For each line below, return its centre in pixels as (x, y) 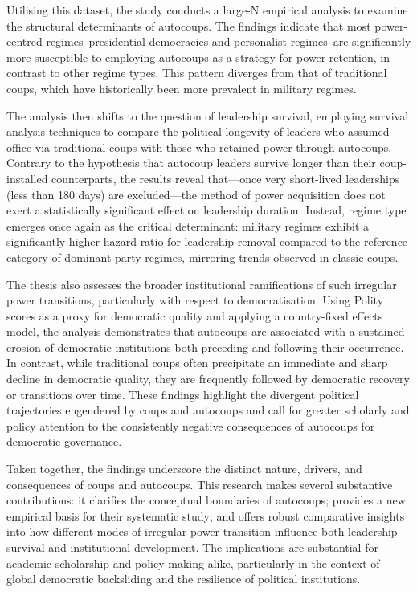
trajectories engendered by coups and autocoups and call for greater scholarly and (208, 410)
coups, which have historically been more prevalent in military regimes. (182, 88)
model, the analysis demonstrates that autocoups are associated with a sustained (206, 331)
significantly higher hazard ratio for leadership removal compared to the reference (207, 241)
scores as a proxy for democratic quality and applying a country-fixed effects (195, 315)
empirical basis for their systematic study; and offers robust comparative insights (206, 515)
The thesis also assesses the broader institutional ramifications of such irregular (202, 284)
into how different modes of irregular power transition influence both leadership (202, 531)
